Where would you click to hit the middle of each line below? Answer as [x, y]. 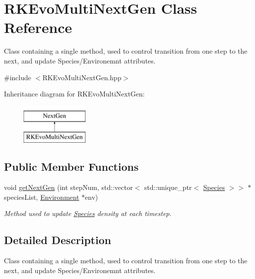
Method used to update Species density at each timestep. [88, 213]
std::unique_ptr [168, 187]
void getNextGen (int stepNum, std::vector [69, 187]
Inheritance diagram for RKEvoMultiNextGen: [74, 94]
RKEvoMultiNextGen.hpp [82, 77]
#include [18, 77]
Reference [38, 27]
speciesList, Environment [42, 197]
